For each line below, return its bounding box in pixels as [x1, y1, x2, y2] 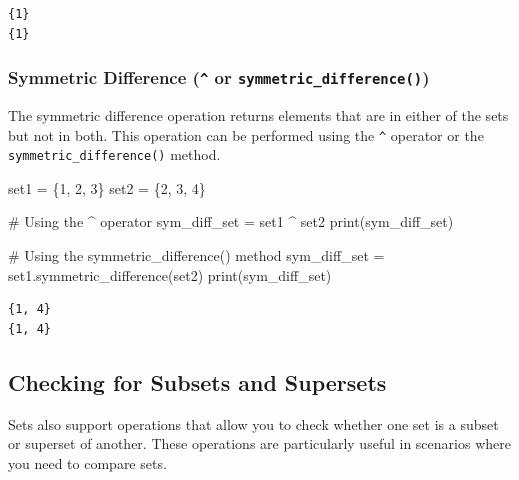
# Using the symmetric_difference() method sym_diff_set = [8, 245, 385, 266]
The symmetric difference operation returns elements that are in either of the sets [8, 104, 509, 125]
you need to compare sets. [8, 452, 167, 473]
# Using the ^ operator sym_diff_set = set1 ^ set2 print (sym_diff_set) [8, 211, 454, 232]
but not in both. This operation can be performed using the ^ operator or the [8, 124, 484, 145]
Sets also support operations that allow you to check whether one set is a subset [8, 413, 499, 434]
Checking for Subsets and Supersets [8, 366, 387, 397]
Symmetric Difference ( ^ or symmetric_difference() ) [8, 65, 430, 90]
